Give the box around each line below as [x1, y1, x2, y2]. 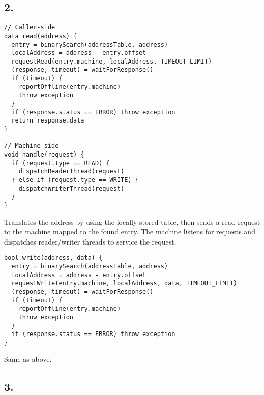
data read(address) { [4, 32, 77, 40]
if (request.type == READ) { [11, 159, 110, 167]
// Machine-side [4, 142, 59, 150]
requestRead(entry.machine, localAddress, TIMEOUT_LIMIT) [11, 57, 212, 65]
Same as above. [4, 353, 52, 364]
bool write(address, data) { [4, 254, 103, 262]
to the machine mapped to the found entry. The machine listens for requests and [4, 226, 255, 237]
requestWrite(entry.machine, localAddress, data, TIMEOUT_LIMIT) [11, 280, 238, 287]
